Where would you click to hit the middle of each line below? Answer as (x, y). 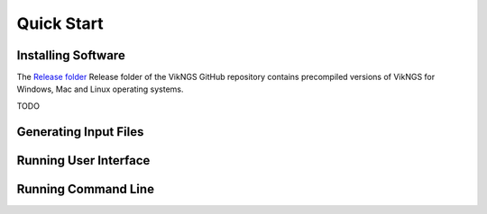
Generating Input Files (80, 132)
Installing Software (71, 55)
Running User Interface (83, 160)
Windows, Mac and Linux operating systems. (100, 89)
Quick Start (60, 23)
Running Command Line (86, 189)
